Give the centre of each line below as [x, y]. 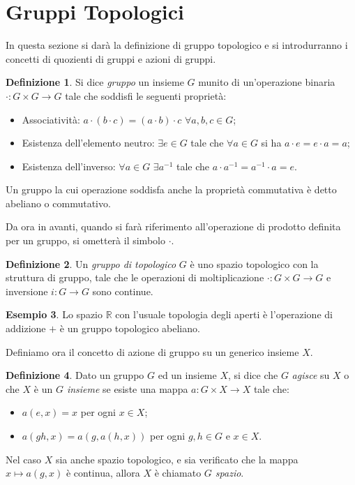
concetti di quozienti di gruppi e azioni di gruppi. [111, 58]
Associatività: [51, 119]
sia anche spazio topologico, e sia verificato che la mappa [177, 459]
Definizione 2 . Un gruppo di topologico [91, 263]
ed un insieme [187, 375]
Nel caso [24, 459]
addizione [26, 328]
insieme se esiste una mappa [127, 388]
